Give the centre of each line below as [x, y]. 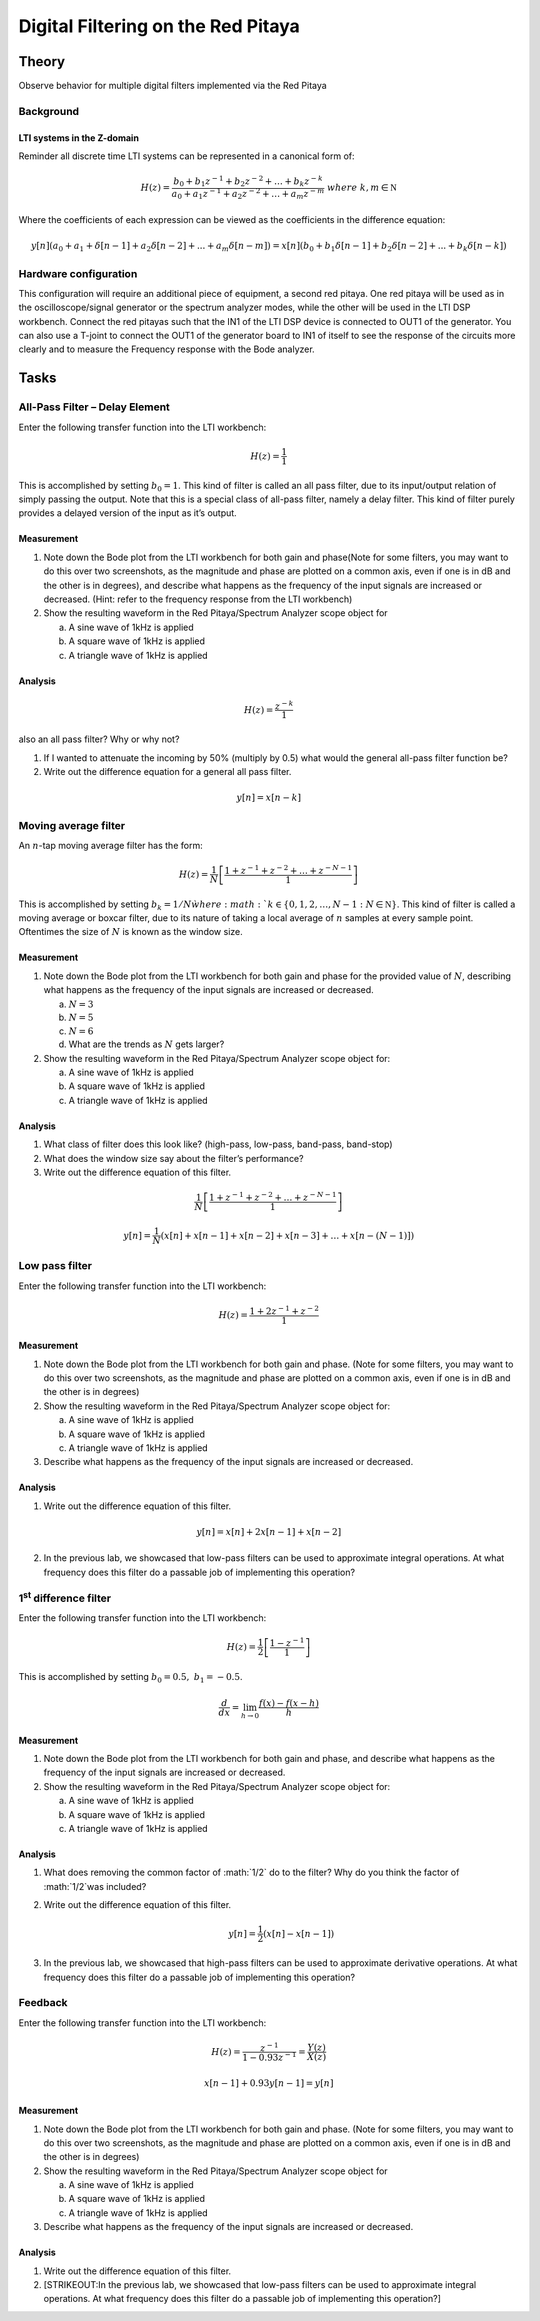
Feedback [43, 2003]
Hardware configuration [78, 273]
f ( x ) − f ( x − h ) [289, 1703]
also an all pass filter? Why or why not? [99, 739]
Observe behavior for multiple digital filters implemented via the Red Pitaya [172, 86]
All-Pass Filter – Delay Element [94, 407]
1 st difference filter [65, 1597]
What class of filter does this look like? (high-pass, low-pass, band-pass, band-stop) [218, 1144]
